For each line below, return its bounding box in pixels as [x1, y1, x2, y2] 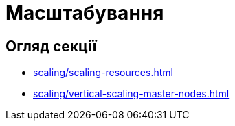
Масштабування [5, 1, 164, 25]
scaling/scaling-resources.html [33, 66, 173, 79]
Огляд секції [5, 37, 97, 55]
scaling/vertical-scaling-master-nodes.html [33, 88, 230, 100]
